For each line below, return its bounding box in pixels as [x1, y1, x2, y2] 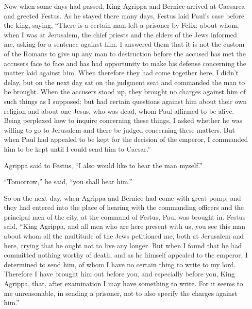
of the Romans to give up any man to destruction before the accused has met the [4, 48, 246, 58]
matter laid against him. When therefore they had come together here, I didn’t [4, 68, 239, 78]
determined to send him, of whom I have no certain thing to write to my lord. [4, 259, 236, 269]
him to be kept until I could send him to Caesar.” [4, 143, 151, 154]
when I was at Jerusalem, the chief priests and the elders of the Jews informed [4, 29, 237, 39]
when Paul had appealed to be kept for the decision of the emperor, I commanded [4, 134, 248, 144]
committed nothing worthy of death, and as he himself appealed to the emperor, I [4, 250, 248, 260]
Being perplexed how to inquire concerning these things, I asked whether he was [4, 115, 243, 125]
